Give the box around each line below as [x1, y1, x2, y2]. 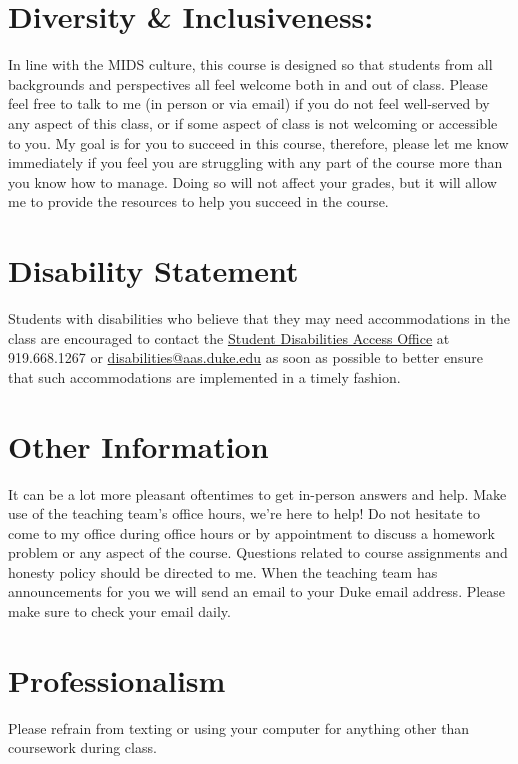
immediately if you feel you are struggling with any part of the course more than [8, 152, 503, 173]
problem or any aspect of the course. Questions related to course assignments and [8, 542, 508, 563]
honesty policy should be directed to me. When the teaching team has [8, 561, 438, 582]
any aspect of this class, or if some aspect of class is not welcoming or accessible [8, 112, 498, 133]
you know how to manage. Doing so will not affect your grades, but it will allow [8, 171, 497, 192]
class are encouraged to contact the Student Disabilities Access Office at [8, 327, 450, 348]
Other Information [8, 425, 269, 466]
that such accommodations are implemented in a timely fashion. [8, 366, 401, 387]
